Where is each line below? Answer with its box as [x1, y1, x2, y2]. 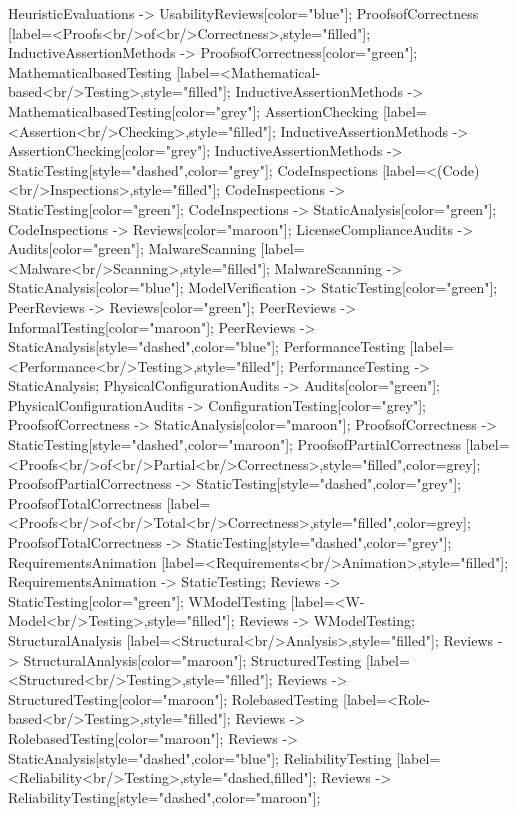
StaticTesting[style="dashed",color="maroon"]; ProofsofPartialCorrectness [8, 434, 461, 455]
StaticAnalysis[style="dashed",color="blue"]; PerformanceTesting [8, 336, 405, 357]
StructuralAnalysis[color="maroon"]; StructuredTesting [23, 649, 362, 670]
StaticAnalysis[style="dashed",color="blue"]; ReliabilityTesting [8, 747, 392, 768]
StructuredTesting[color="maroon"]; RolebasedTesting [8, 688, 339, 709]
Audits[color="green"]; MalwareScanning [8, 238, 256, 259]
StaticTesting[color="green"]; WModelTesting [8, 590, 286, 611]
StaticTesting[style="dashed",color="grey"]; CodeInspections [8, 159, 378, 180]
